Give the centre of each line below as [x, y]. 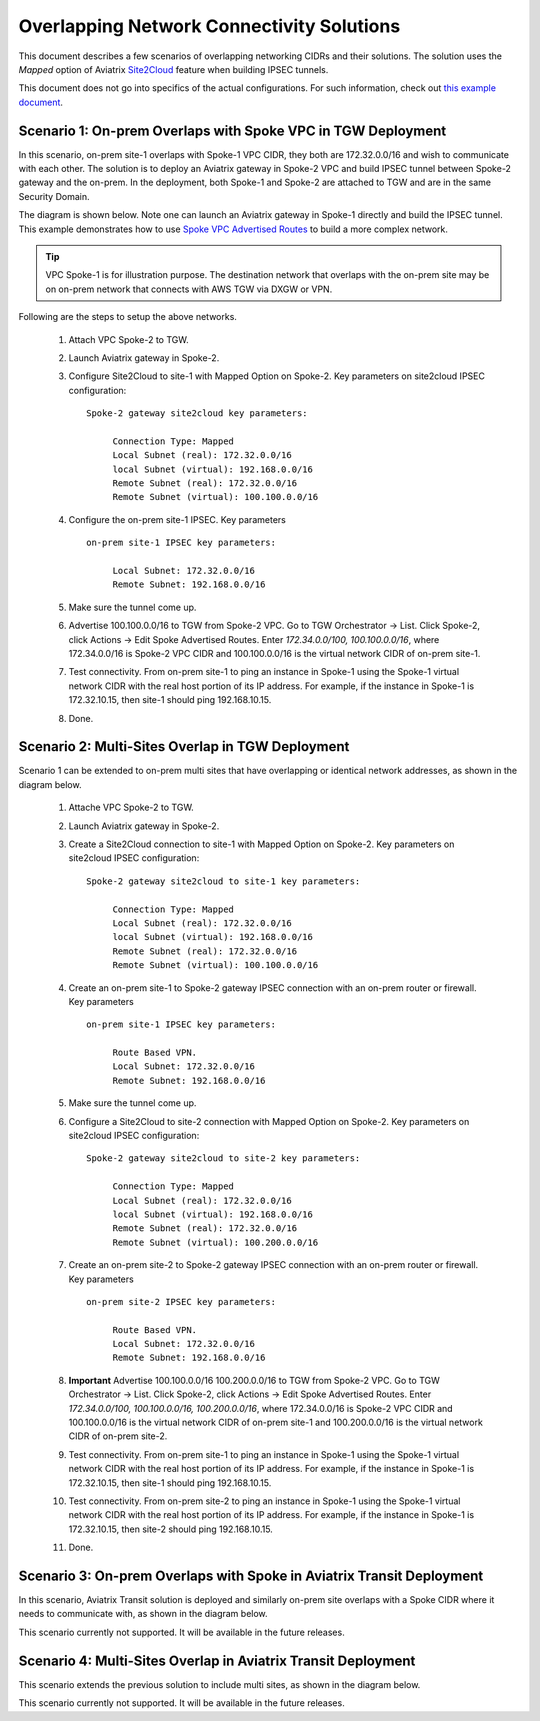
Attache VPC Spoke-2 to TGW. [131, 807]
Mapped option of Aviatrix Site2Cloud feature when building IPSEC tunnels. [173, 69]
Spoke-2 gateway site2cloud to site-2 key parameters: [223, 1158]
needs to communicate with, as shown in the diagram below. [143, 1614]
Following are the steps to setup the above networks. [127, 317]
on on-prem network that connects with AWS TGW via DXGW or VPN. [189, 289]
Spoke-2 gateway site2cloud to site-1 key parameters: [223, 881]
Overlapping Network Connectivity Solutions [209, 26]
